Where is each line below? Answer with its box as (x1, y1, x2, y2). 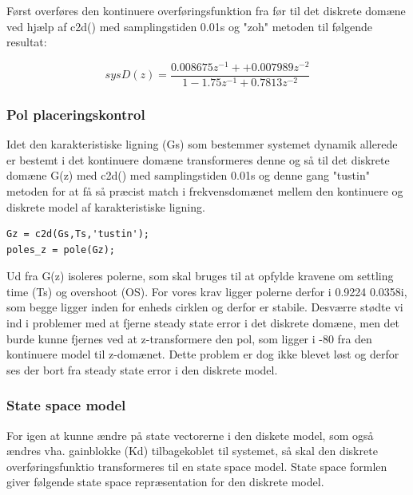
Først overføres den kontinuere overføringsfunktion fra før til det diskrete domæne (6, 2, 406, 18)
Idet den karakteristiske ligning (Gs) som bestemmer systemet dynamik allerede (6, 136, 398, 152)
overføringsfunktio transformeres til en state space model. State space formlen (6, 457, 387, 474)
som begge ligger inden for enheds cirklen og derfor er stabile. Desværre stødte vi (6, 299, 403, 315)
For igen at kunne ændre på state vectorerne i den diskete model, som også (6, 426, 374, 443)
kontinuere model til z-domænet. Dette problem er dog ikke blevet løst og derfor (6, 346, 399, 362)
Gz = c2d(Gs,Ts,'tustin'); (6, 228, 149, 240)
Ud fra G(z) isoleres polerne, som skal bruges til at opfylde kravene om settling (6, 267, 394, 284)
